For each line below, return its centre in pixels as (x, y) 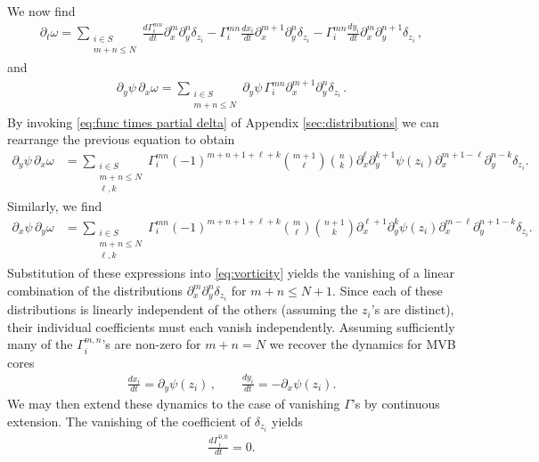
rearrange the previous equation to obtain (121, 139)
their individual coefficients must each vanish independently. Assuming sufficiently (231, 326)
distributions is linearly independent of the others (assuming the (183, 309)
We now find (41, 11)
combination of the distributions (95, 290)
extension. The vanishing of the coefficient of (129, 421)
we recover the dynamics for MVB (363, 344)
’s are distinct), (412, 309)
